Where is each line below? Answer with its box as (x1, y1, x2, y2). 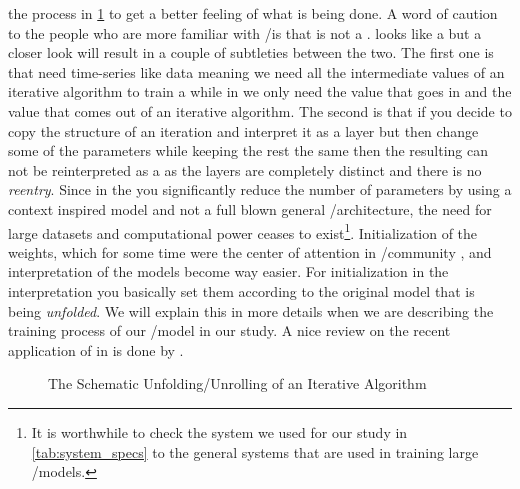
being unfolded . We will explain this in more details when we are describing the (8, 300, 494, 321)
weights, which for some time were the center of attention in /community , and (8, 241, 492, 262)
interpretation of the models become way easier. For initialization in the (8, 261, 449, 282)
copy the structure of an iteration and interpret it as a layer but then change (8, 120, 479, 141)
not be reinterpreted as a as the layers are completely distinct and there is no (8, 159, 482, 180)
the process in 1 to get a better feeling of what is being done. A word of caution (8, 3, 498, 23)
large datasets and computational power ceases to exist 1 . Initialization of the (8, 219, 478, 243)
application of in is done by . (8, 339, 184, 360)
